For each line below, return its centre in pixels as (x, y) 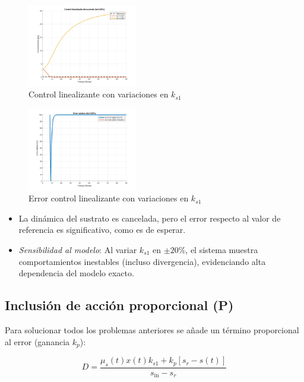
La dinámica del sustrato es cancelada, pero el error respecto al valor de (150, 218)
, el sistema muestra (222, 250)
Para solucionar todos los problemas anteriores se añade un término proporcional (152, 330)
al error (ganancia (37, 341)
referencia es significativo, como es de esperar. (102, 230)
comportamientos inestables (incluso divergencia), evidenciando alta (142, 261)
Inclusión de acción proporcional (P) (119, 305)
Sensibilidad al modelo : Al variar (78, 250)
